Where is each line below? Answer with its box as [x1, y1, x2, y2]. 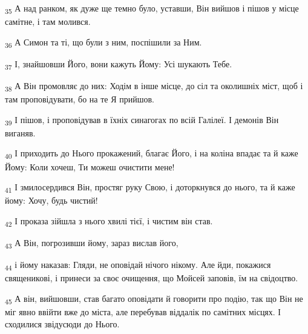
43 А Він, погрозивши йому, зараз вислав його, [5, 236, 179, 250]
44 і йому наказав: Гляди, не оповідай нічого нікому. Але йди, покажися [5, 258, 271, 272]
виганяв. [5, 126, 36, 139]
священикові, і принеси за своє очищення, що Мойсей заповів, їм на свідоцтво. [5, 272, 298, 284]
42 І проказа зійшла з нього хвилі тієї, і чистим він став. [5, 214, 213, 229]
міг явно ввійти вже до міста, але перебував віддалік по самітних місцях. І [5, 305, 281, 318]
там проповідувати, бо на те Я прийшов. [5, 93, 154, 105]
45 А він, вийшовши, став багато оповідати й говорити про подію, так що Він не [5, 292, 303, 306]
